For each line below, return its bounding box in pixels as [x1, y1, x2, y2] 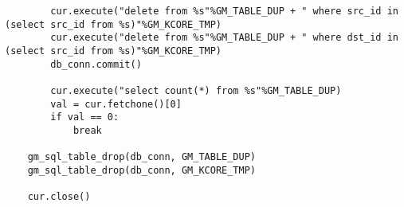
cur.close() [27, 191, 91, 203]
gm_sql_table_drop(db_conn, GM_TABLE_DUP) [27, 151, 256, 163]
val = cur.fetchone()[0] [50, 98, 182, 110]
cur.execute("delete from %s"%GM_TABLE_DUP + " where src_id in [50, 6, 398, 17]
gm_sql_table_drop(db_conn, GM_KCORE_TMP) [27, 164, 256, 176]
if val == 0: [50, 111, 120, 123]
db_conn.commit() [50, 58, 142, 70]
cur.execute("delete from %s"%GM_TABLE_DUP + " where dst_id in [50, 32, 398, 44]
